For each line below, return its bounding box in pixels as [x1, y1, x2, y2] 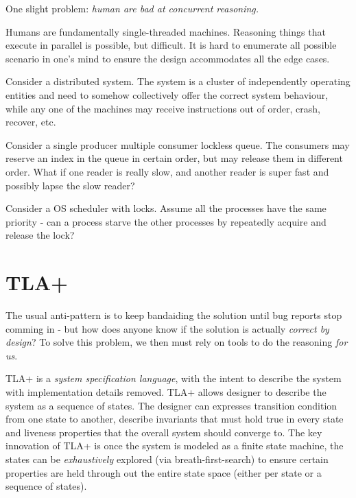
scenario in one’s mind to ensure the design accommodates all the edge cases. [5, 51, 330, 65]
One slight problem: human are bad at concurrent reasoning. [5, 1, 259, 15]
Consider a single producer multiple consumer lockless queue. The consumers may [5, 137, 350, 152]
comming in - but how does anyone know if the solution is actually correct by [5, 321, 329, 335]
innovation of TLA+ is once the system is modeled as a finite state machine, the [5, 438, 344, 453]
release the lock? [5, 228, 75, 242]
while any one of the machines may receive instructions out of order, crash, [5, 101, 320, 115]
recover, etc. [5, 115, 56, 129]
